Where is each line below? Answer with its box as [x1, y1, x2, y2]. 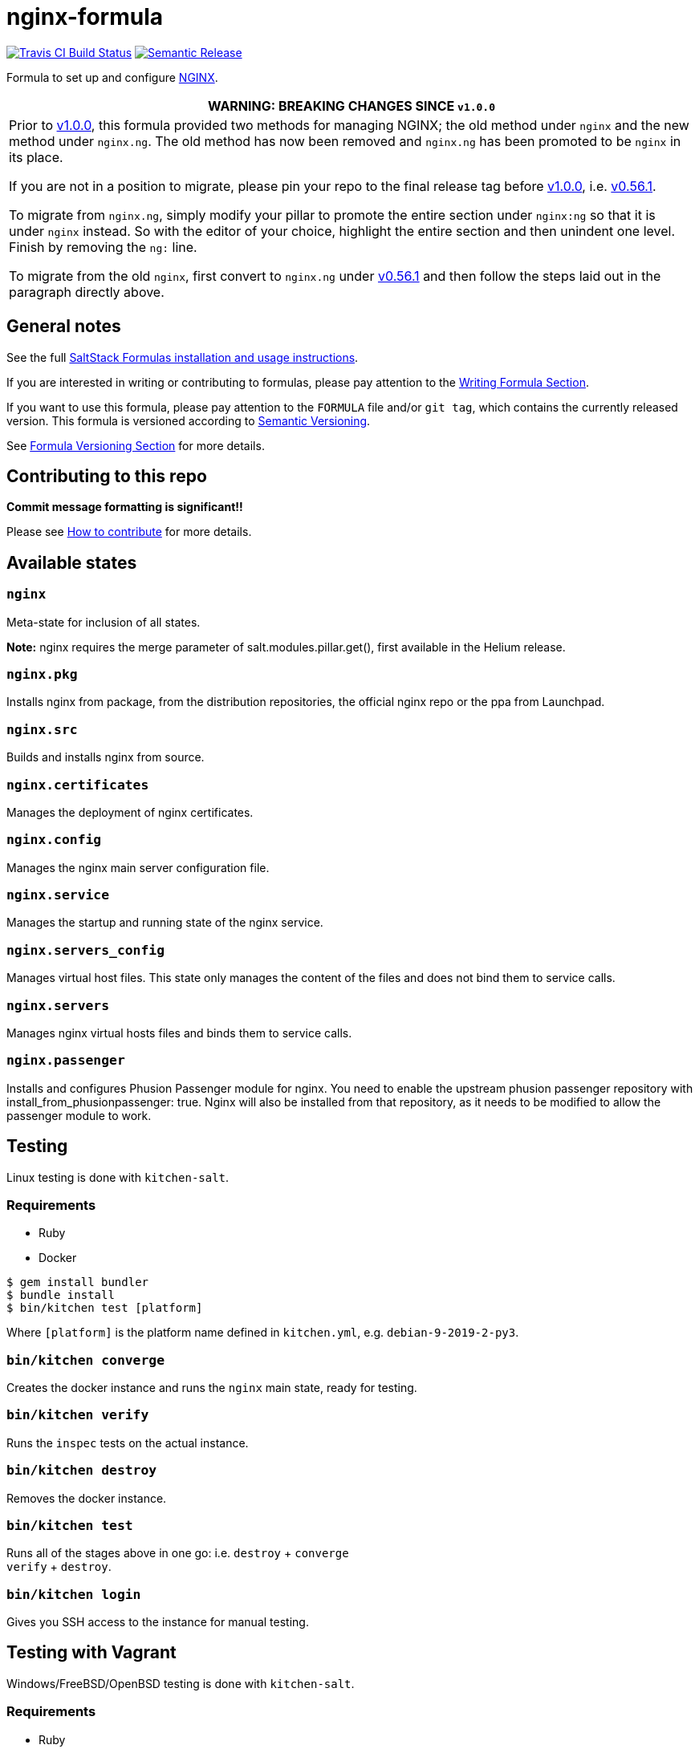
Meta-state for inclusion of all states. [6, 615, 201, 629]
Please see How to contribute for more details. [6, 525, 252, 539]
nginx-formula [6, 3, 164, 30]
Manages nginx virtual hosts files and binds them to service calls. [6, 1025, 352, 1040]
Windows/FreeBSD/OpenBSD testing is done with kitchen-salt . [6, 1676, 355, 1690]
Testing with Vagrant [6, 1642, 177, 1663]
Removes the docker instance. [6, 1491, 167, 1505]
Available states [6, 552, 137, 573]
